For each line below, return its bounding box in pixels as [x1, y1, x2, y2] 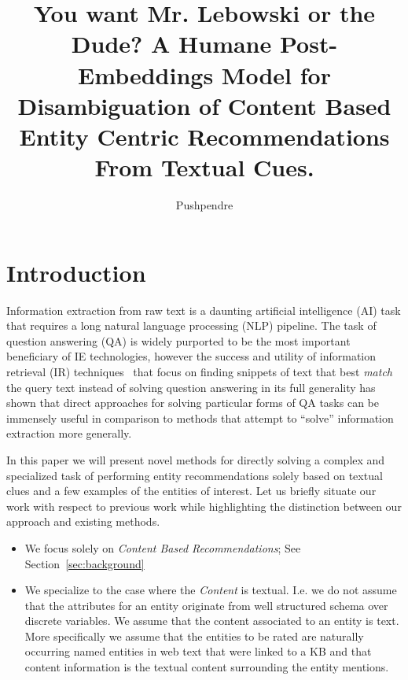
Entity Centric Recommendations [19, 120, 390, 152]
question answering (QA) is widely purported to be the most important [6, 332, 351, 349]
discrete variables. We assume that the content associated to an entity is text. [24, 612, 399, 629]
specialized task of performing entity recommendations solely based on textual [6, 467, 383, 483]
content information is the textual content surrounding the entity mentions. [24, 659, 389, 675]
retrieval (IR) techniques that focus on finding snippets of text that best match [6, 363, 392, 379]
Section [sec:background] [24, 555, 145, 571]
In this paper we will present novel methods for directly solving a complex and [6, 451, 385, 468]
